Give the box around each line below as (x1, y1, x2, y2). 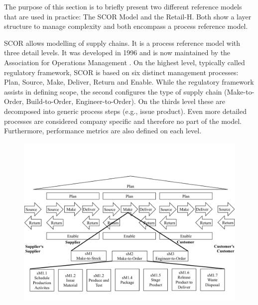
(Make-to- (224, 86, 255, 97)
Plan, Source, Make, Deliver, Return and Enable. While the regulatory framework (4, 77, 254, 87)
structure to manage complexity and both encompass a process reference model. (4, 21, 248, 31)
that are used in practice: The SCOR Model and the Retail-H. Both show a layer (4, 11, 252, 21)
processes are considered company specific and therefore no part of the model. (4, 115, 242, 126)
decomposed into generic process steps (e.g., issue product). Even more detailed (4, 105, 247, 116)
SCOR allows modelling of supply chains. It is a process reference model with (4, 37, 241, 48)
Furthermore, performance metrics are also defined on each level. (4, 125, 202, 136)
